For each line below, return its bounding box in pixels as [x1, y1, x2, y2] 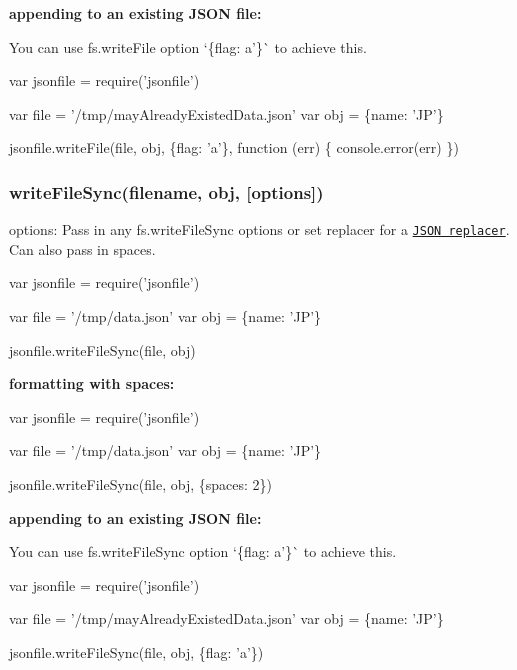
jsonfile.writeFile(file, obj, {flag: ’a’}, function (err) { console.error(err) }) [9, 137, 459, 158]
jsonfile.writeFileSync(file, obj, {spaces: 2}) [9, 474, 272, 494]
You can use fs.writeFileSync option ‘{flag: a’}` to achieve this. [9, 541, 397, 562]
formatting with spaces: [9, 373, 175, 394]
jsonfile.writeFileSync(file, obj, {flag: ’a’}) [9, 641, 264, 662]
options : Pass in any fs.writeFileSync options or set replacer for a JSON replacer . [9, 219, 510, 240]
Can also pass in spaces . [9, 238, 156, 259]
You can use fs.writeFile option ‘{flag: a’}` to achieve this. [9, 36, 367, 57]
